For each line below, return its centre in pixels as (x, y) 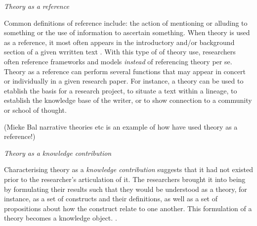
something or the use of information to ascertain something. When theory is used (127, 32)
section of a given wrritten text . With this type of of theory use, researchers (120, 52)
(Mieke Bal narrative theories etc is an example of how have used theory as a (121, 126)
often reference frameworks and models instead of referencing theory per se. (118, 61)
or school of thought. (35, 110)
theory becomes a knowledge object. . (61, 218)
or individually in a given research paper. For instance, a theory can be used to (124, 81)
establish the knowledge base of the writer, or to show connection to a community (128, 100)
